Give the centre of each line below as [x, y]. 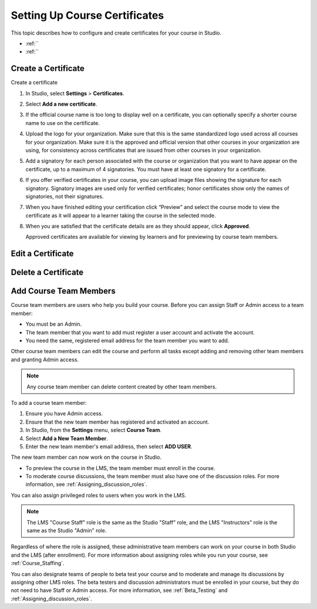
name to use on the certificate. [63, 123]
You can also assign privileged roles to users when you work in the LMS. [99, 495]
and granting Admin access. [45, 359]
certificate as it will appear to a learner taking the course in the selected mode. [121, 215]
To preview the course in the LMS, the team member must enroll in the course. [120, 468]
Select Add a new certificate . [61, 104]
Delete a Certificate [47, 273]
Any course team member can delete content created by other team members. [122, 387]
